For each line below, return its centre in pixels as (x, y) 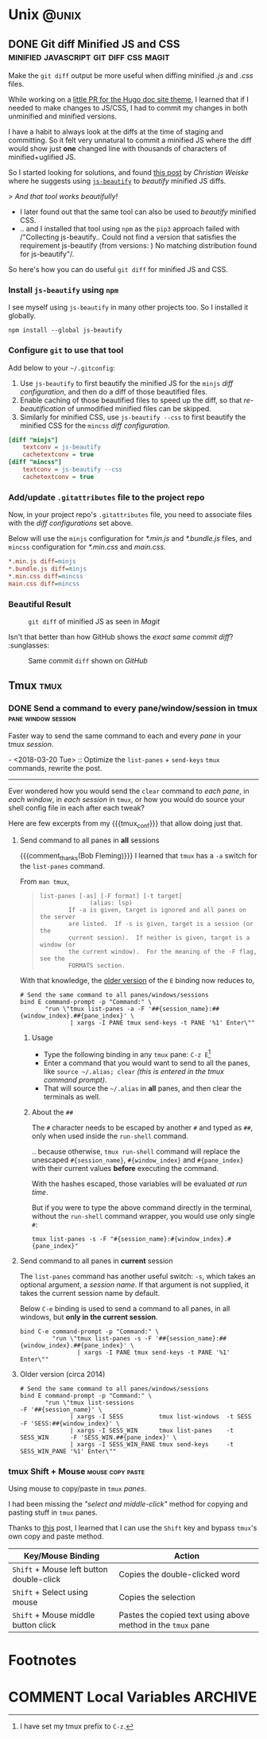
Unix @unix (45, 15)
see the (52, 959)
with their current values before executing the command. (125, 1168)
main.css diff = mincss (44, 584)
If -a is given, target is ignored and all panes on (157, 910)
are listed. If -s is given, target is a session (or (161, 924)
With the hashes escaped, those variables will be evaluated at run (139, 1184)
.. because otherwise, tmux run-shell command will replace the (136, 1151)
